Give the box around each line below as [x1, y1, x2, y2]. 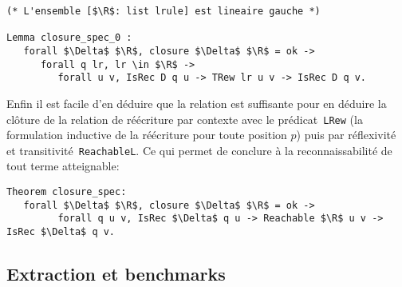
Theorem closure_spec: [6, 186, 127, 198]
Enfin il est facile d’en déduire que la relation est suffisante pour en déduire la [6, 94, 387, 111]
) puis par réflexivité [296, 126, 396, 143]
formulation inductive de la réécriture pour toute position [6, 126, 287, 143]
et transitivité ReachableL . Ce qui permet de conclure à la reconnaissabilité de [6, 142, 392, 158]
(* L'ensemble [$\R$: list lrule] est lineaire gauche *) [6, 6, 321, 17]
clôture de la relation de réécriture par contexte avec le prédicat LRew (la [6, 110, 363, 127]
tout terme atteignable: [6, 157, 120, 174]
